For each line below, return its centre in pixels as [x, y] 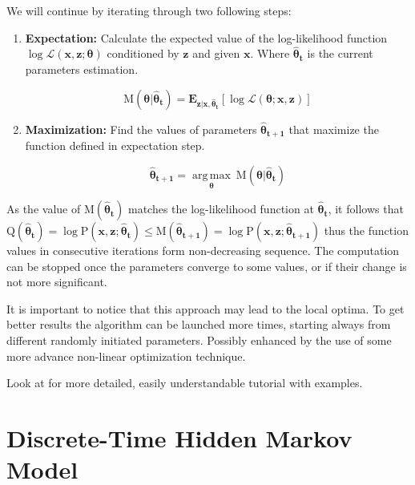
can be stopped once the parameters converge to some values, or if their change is [207, 266]
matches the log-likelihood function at [221, 209]
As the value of [44, 209]
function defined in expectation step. [115, 145]
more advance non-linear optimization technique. [126, 356]
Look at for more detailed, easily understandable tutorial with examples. [185, 383]
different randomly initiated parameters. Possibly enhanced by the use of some [199, 340]
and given [216, 53]
